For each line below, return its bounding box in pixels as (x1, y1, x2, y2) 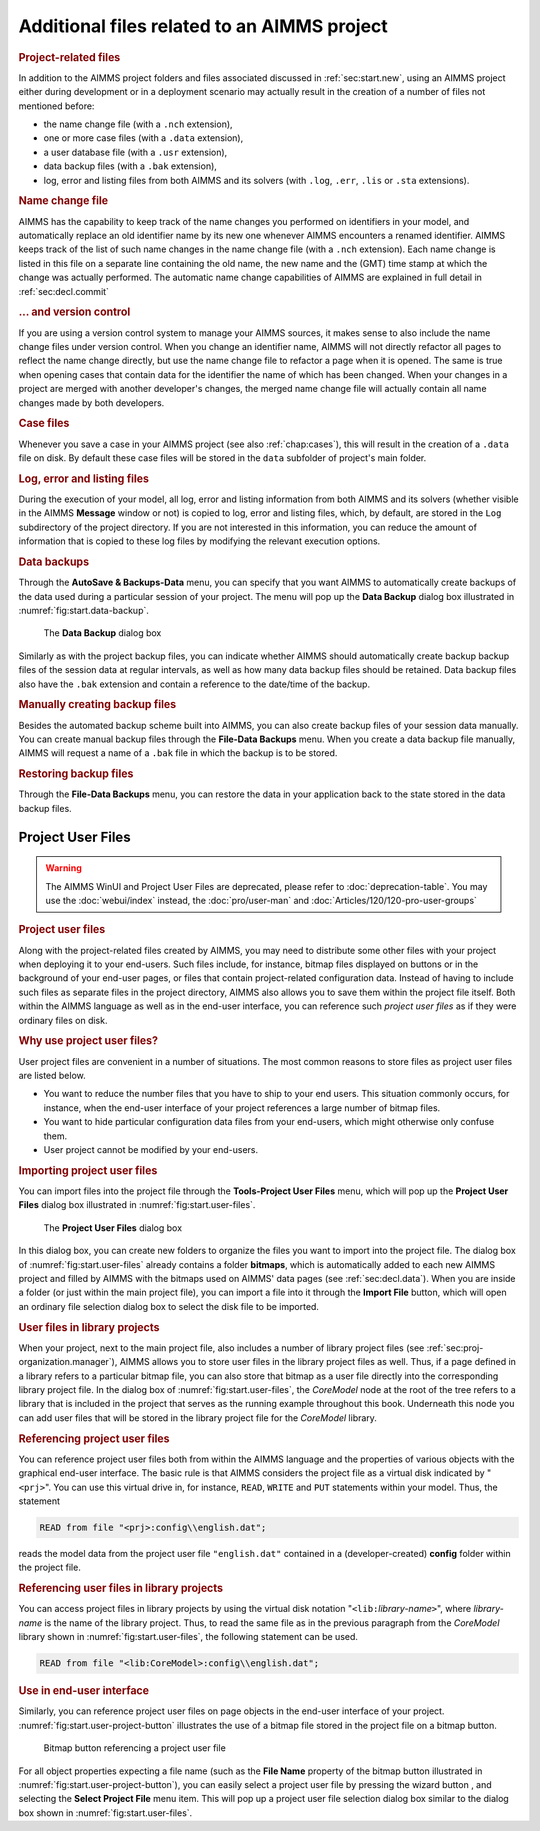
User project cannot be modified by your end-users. (43, 1144, 259, 1156)
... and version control (18, 305, 131, 319)
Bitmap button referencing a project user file (43, 1742, 227, 1754)
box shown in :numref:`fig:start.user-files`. (18, 1806, 193, 1819)
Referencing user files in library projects (18, 1581, 224, 1595)
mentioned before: (18, 100, 95, 112)
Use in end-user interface (18, 1684, 150, 1698)
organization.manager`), (18, 1356, 118, 1368)
